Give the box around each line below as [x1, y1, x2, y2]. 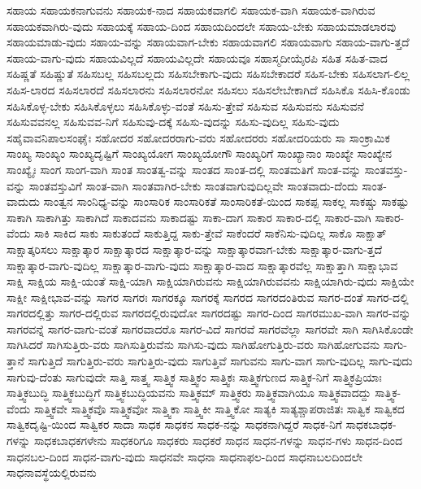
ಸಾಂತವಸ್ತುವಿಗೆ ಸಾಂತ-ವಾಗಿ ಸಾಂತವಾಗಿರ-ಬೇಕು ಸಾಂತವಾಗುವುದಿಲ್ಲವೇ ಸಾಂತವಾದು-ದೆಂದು [28, 177, 358, 194]
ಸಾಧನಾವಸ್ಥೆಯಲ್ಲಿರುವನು [7, 464, 97, 481]
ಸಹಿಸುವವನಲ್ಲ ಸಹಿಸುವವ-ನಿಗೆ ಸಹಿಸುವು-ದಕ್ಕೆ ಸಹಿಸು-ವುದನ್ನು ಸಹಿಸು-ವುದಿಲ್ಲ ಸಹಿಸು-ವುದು [7, 113, 340, 130]
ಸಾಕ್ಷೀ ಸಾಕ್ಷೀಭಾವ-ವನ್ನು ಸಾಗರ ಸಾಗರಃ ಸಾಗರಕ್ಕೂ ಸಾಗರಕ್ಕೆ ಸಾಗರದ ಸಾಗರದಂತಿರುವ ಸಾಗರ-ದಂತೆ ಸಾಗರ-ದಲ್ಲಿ [7, 288, 409, 305]
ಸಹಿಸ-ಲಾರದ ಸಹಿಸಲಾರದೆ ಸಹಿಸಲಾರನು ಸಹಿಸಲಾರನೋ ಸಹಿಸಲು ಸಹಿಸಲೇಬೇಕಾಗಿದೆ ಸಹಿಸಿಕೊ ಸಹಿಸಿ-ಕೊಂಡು [7, 81, 410, 98]
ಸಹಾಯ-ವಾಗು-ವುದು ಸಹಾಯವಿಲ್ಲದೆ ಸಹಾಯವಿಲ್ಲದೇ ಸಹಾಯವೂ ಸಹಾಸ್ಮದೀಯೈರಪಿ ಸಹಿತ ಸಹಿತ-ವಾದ [7, 49, 388, 66]
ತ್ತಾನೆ [7, 352, 24, 369]
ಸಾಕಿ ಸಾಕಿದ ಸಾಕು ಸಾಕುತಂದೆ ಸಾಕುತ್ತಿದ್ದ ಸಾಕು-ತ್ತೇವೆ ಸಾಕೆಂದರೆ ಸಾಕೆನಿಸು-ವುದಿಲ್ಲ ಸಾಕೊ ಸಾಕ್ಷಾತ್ [33, 225, 387, 242]
